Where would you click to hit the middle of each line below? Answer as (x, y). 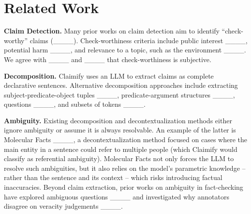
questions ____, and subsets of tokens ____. (75, 104)
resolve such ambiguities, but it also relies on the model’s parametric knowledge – (125, 168)
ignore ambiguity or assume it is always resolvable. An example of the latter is (120, 130)
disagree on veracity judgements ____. (63, 206)
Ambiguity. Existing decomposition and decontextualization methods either (118, 120)
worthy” (16, 40)
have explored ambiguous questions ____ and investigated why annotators (117, 196)
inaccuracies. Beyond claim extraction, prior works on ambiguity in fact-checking (124, 187)
